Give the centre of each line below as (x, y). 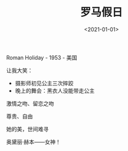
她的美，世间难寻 (27, 129)
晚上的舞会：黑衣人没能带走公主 (55, 90)
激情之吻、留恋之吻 (30, 103)
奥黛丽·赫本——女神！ (34, 141)
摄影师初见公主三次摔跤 (44, 83)
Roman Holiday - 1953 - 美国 (42, 57)
